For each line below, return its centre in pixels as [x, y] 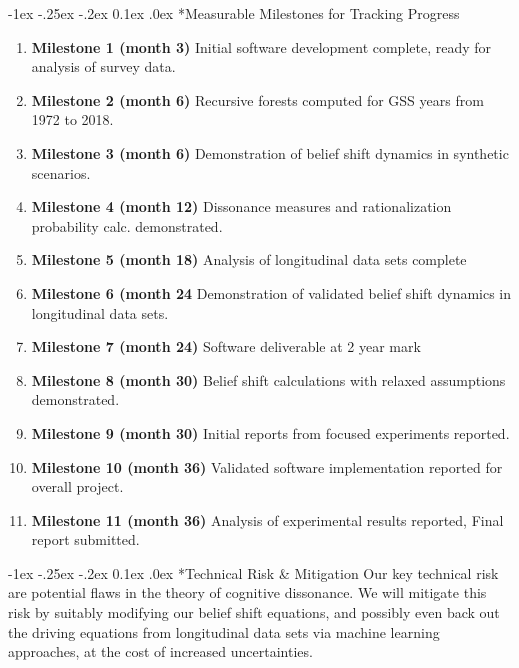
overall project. [77, 486]
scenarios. [61, 172]
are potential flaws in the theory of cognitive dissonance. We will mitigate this [247, 592]
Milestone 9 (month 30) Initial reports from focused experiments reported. [270, 432]
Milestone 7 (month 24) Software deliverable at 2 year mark [226, 346]
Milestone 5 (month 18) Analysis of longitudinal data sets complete [249, 259]
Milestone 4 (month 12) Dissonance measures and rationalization [241, 206]
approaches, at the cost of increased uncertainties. [160, 651]
